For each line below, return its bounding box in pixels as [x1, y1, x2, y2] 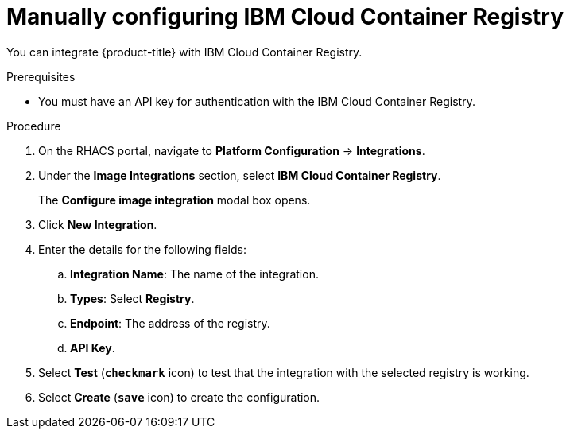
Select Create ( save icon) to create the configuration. [38, 390, 320, 404]
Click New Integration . [38, 217, 157, 231]
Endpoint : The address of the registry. [70, 316, 270, 330]
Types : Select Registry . [70, 291, 195, 305]
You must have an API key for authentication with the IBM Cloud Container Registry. [38, 94, 475, 108]
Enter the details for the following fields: [38, 242, 246, 256]
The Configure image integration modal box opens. [38, 192, 311, 207]
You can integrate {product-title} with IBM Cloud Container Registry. [6, 45, 363, 59]
